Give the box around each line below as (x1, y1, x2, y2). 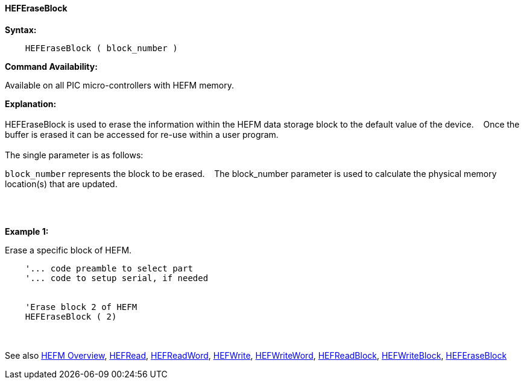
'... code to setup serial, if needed (25, 273, 209, 283)
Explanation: (5, 98, 57, 109)
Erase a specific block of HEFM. (5, 244, 132, 255)
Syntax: (5, 24, 37, 35)
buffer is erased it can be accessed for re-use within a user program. (5, 129, 279, 140)
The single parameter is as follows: (5, 149, 144, 160)
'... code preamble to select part (25, 263, 193, 273)
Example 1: (5, 226, 49, 237)
